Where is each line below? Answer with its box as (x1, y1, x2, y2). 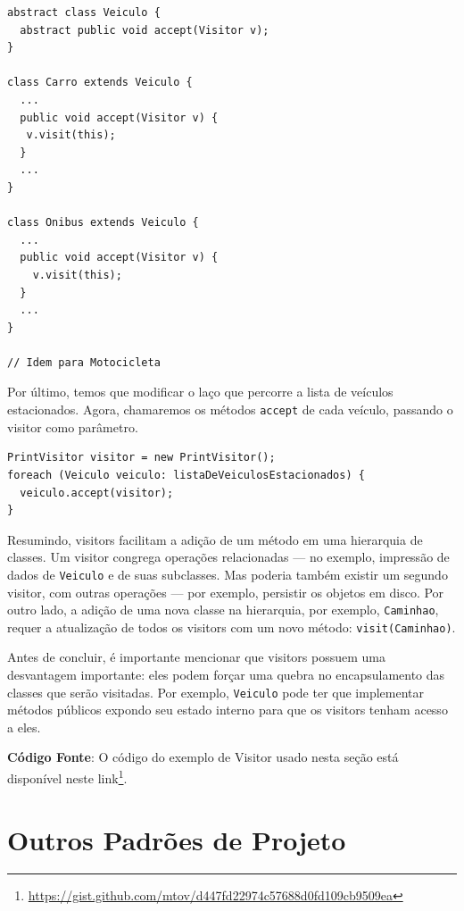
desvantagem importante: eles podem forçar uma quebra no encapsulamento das (7, 665, 445, 684)
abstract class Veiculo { (7, 6, 161, 19)
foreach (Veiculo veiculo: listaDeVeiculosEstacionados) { (7, 468, 365, 481)
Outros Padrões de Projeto (7, 821, 346, 857)
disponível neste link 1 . (7, 766, 128, 787)
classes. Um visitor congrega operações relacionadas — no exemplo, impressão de (7, 547, 450, 566)
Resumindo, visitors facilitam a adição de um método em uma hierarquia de (7, 530, 423, 548)
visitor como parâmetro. (7, 417, 138, 436)
